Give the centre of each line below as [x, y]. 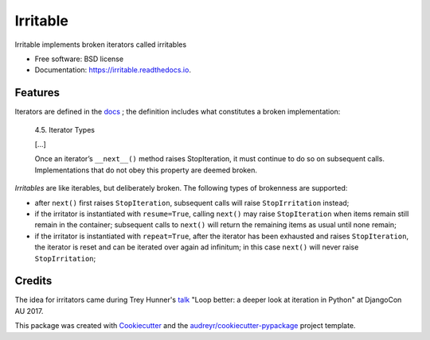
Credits [33, 281]
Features [37, 93]
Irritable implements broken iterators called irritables [101, 44]
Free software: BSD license [79, 59]
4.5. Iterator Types [65, 129]
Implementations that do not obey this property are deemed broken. [146, 170]
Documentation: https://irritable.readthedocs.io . [113, 70]
